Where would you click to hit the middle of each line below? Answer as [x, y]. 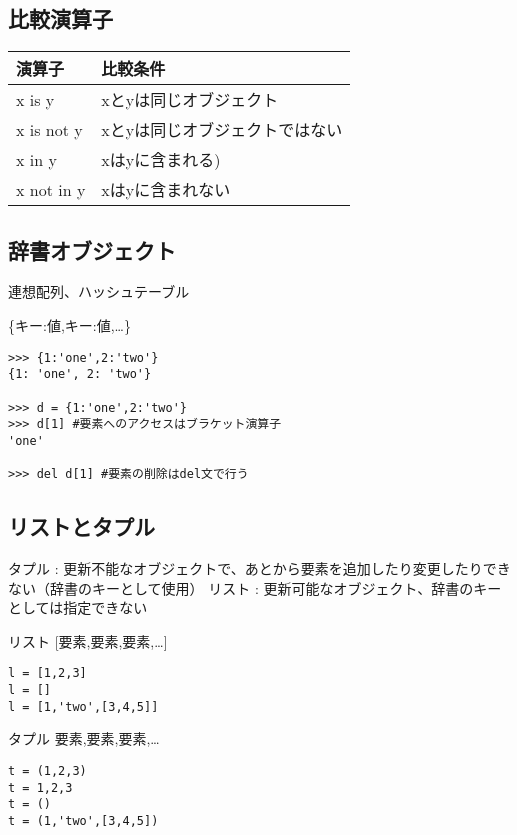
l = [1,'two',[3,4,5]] [83, 706]
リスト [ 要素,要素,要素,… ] [88, 640]
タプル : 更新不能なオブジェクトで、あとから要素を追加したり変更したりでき [259, 568]
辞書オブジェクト [92, 249]
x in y [36, 159]
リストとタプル [81, 526]
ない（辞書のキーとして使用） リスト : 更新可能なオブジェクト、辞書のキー [255, 587]
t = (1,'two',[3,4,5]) [83, 820]
